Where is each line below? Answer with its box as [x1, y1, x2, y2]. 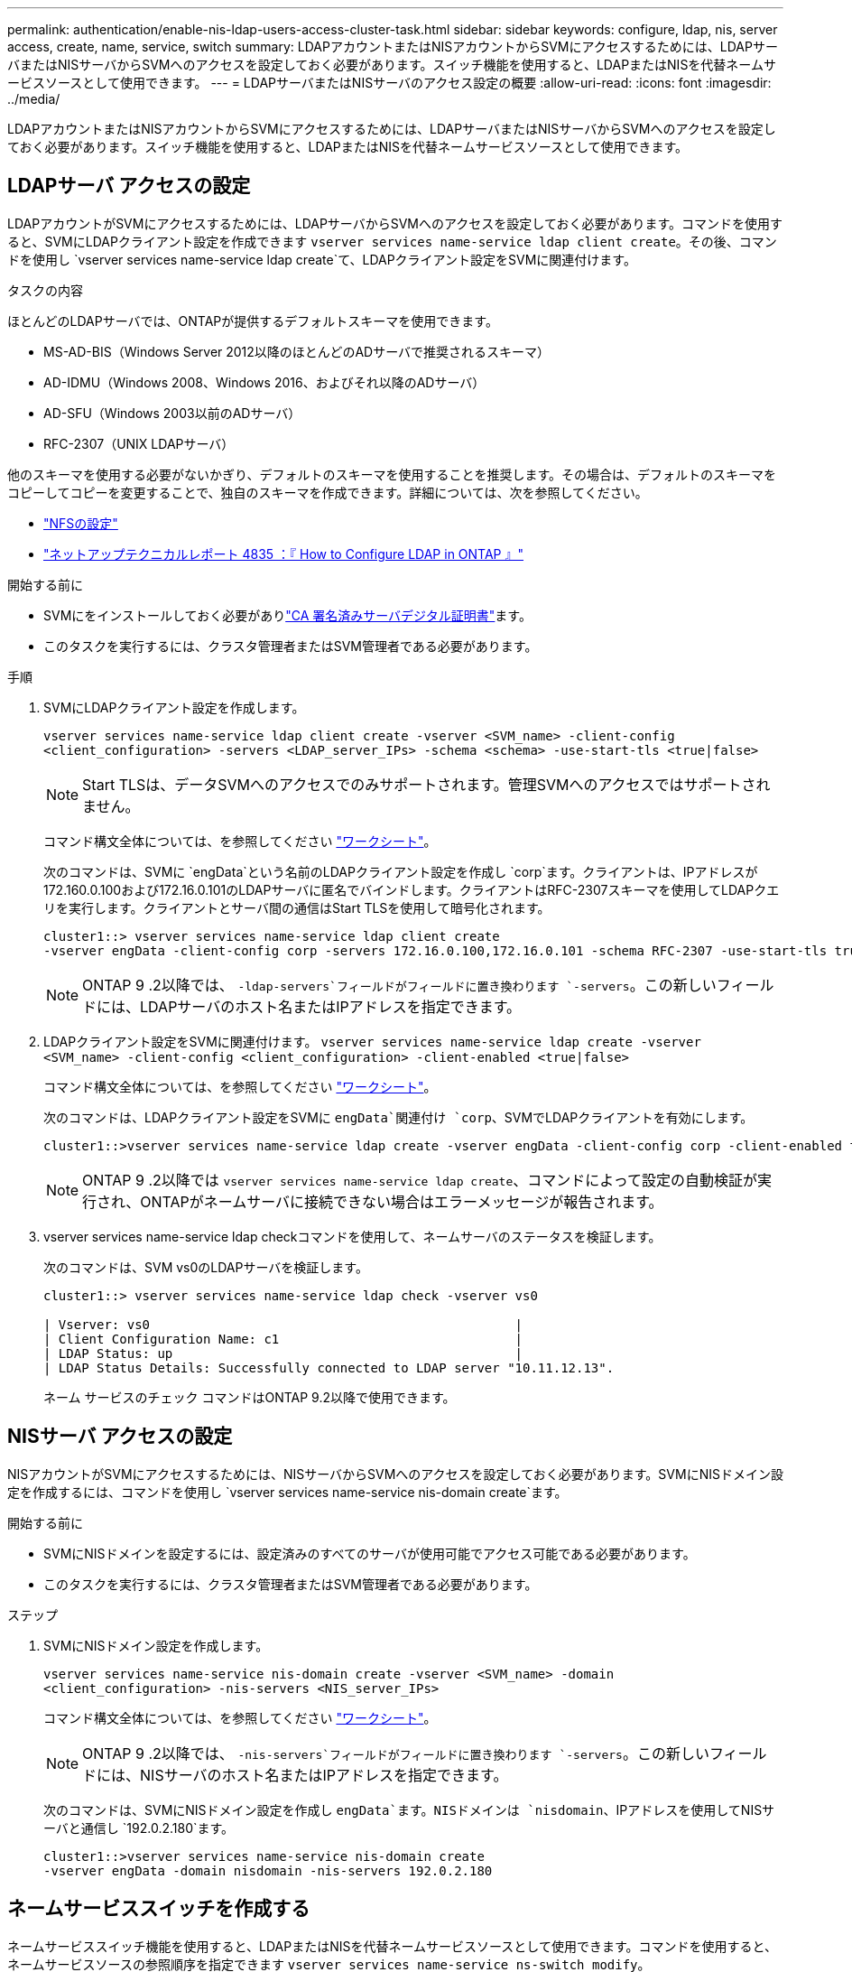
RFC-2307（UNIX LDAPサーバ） [43, 435, 235, 451]
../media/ [7, 91, 60, 107]
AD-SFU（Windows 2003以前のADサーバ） [43, 405, 301, 421]
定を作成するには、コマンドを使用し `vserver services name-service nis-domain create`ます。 [7, 1484, 568, 1500]
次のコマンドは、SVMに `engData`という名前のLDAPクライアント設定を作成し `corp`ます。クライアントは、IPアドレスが [43, 863, 758, 879]
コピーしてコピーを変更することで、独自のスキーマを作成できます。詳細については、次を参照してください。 [7, 484, 648, 500]
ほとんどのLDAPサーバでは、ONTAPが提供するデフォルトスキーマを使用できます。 [7, 312, 498, 329]
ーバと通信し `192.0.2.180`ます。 [43, 1819, 235, 1836]
